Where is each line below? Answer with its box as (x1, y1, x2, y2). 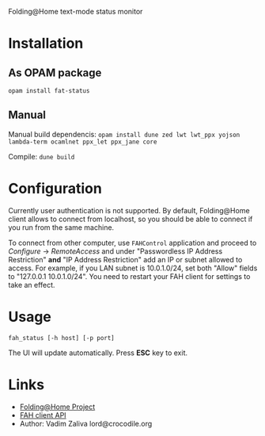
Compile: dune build (8, 151, 75, 161)
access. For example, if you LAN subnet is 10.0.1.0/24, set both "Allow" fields (8, 263, 258, 273)
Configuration (8, 180, 103, 197)
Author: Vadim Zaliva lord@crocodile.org (19, 419, 153, 428)
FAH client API (19, 410, 66, 419)
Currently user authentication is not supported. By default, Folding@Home (8, 205, 251, 215)
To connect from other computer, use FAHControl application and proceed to (8, 238, 257, 247)
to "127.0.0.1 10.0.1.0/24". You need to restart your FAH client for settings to (8, 271, 251, 281)
